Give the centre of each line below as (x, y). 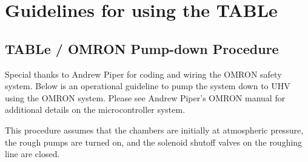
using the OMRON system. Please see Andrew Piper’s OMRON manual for (145, 97)
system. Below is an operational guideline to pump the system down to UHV (148, 86)
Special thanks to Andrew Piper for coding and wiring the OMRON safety (143, 74)
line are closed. (32, 154)
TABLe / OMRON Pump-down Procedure (142, 48)
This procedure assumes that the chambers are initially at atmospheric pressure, (154, 130)
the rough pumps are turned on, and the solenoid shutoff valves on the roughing (154, 142)
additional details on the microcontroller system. (95, 110)
